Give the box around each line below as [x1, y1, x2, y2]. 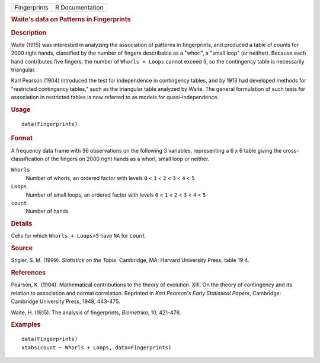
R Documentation [55, 4, 104, 11]
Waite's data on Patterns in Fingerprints [11, 15, 131, 24]
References [11, 269, 46, 277]
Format [11, 134, 33, 143]
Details [11, 220, 33, 228]
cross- [283, 147, 299, 154]
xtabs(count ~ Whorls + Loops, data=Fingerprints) [21, 344, 172, 351]
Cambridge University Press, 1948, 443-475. [11, 298, 121, 305]
